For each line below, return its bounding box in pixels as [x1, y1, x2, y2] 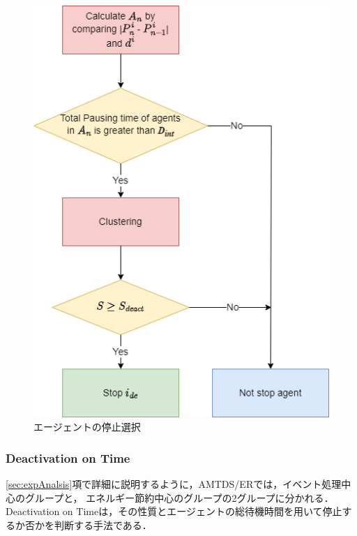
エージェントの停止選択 [33, 419, 141, 434]
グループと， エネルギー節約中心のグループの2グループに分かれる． [24, 490, 334, 505]
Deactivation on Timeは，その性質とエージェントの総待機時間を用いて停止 [6, 504, 342, 519]
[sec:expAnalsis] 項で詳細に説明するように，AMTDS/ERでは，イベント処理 [6, 477, 342, 491]
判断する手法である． [54, 518, 152, 533]
